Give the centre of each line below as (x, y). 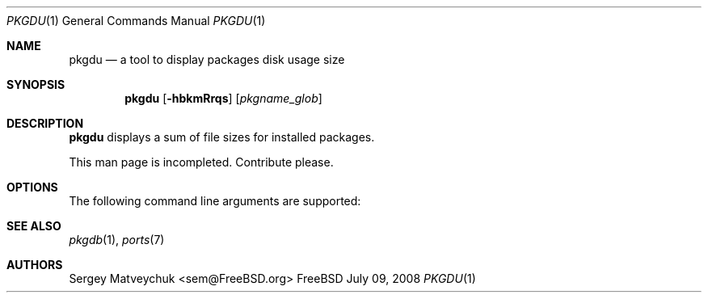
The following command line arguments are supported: (215, 201)
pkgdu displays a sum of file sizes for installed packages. (222, 137)
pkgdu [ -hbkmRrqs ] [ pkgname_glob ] (223, 98)
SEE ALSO (34, 226)
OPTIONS (32, 187)
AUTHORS (35, 265)
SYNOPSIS (36, 84)
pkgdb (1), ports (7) (117, 240)
